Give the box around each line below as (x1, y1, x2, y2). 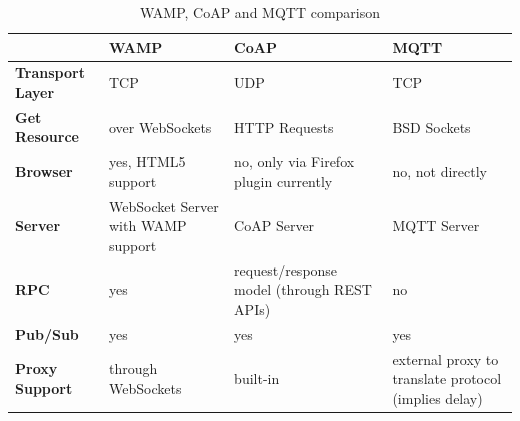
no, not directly (392, 161, 487, 182)
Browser (15, 161, 73, 182)
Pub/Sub (15, 323, 79, 344)
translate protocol (392, 368, 502, 389)
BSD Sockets (392, 116, 471, 137)
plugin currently (234, 170, 333, 191)
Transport (15, 62, 85, 83)
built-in (234, 368, 280, 389)
